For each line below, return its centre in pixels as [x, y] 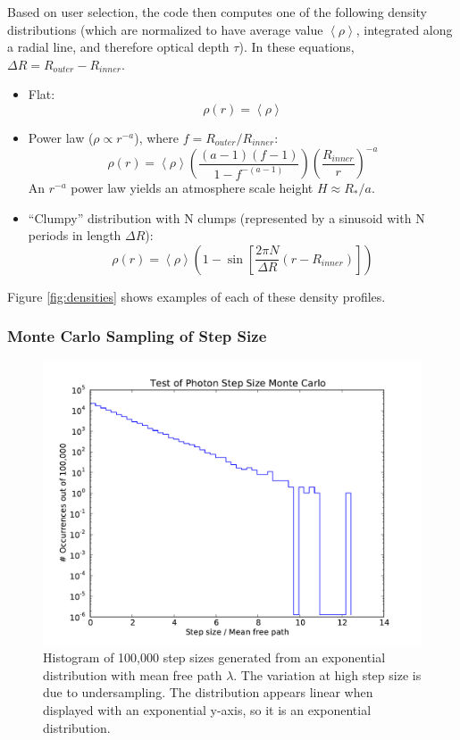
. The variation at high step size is [327, 674]
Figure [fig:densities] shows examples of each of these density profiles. [197, 296]
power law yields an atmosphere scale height [192, 188]
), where [156, 137]
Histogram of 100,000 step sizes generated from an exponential [214, 657]
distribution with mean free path [133, 674]
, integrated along [404, 29]
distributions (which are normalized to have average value [165, 29]
